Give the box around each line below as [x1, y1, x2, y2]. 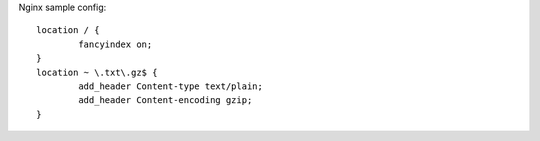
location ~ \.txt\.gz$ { [36, 66, 158, 78]
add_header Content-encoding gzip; [78, 95, 253, 106]
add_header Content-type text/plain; [78, 80, 264, 92]
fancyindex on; [78, 38, 153, 50]
